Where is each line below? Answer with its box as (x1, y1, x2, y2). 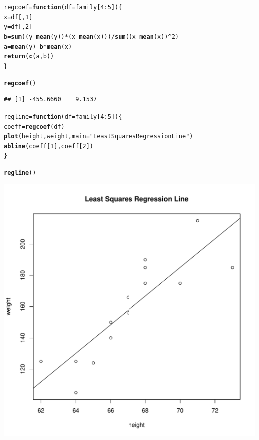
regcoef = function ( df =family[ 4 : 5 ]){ (4, 4, 122, 11)
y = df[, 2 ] (4, 23, 33, 31)
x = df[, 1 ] (4, 13, 33, 21)
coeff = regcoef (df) (4, 123, 65, 130)
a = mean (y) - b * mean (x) (4, 43, 72, 50)
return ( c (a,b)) (4, 53, 54, 60)
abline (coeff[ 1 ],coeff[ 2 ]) (4, 142, 94, 150)
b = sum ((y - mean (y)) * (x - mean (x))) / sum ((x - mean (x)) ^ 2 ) (4, 33, 179, 40)
